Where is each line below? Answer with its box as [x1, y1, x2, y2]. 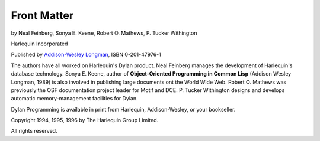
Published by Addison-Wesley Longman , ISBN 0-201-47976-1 [11, 51, 161, 58]
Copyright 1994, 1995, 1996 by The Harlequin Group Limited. [11, 117, 159, 124]
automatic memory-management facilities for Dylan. [11, 95, 138, 102]
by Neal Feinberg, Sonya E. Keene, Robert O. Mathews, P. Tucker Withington [11, 29, 197, 37]
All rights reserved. [11, 127, 57, 135]
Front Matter [11, 9, 74, 22]
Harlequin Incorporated [11, 40, 68, 47]
